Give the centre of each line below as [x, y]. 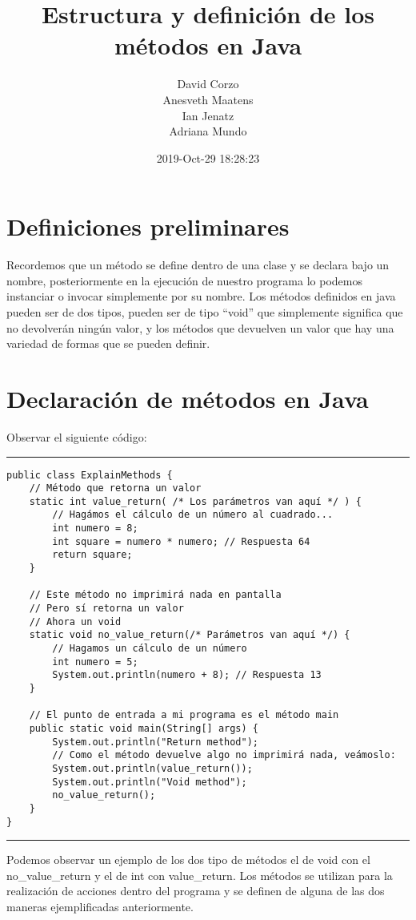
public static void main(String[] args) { [144, 728]
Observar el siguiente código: [77, 436]
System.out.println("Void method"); [150, 782]
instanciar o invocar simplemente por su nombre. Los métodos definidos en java [201, 296]
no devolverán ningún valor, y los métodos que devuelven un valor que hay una [200, 327]
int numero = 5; [95, 662]
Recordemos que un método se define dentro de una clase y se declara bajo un [198, 265]
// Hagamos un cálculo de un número [150, 649]
